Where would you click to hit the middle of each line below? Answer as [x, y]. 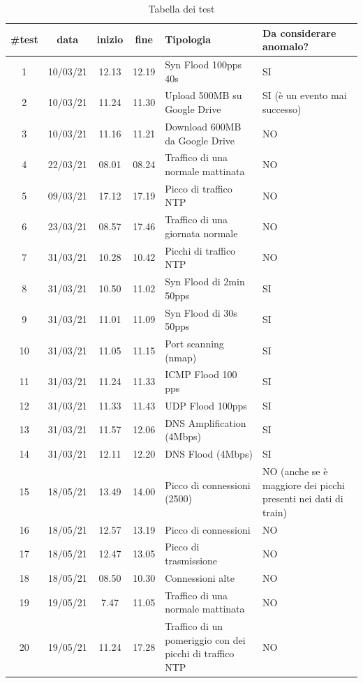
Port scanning [194, 343]
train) [275, 512]
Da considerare [299, 32]
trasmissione [191, 561]
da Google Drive [200, 140]
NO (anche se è [295, 471]
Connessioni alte [200, 577]
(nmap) [181, 357]
